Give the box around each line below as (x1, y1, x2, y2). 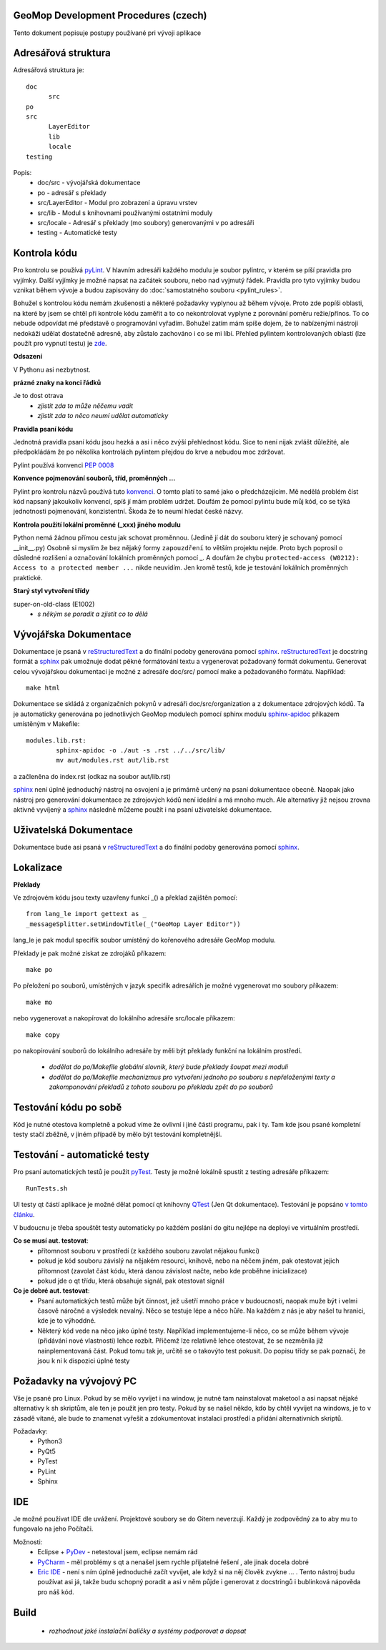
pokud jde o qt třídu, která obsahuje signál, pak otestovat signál (37, 1276, 224, 1285)
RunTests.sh (26, 1184, 68, 1193)
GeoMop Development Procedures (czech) (13, 9, 207, 21)
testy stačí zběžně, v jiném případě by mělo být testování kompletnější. (13, 1130, 222, 1139)
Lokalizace (13, 861, 63, 873)
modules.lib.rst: (26, 736, 86, 745)
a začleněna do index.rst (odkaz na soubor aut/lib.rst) (13, 772, 172, 780)
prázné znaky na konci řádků (13, 379, 102, 387)
